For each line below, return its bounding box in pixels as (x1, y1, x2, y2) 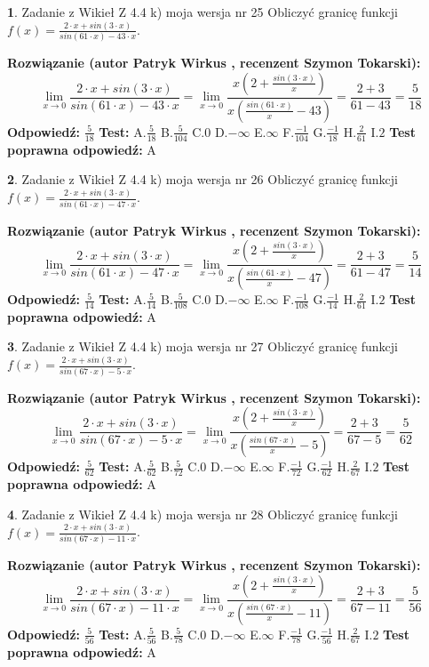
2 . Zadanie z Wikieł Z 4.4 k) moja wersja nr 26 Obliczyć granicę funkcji (7, 170, 398, 189)
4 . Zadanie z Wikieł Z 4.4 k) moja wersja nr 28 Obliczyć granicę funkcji (7, 504, 398, 523)
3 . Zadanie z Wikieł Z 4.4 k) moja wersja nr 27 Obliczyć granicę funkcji (7, 337, 398, 356)
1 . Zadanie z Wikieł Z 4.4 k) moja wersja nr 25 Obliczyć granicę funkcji (7, 3, 398, 20)
